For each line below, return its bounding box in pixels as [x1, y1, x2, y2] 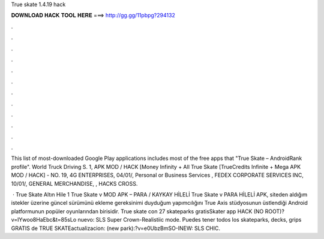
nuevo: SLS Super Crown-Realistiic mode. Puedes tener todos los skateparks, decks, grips [77, 216, 302, 223]
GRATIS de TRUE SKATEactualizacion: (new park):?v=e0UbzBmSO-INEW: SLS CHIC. [11, 225, 221, 232]
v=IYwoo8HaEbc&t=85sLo [11, 216, 77, 223]
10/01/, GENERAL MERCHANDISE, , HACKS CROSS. [11, 180, 138, 187]
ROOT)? [265, 207, 285, 215]
